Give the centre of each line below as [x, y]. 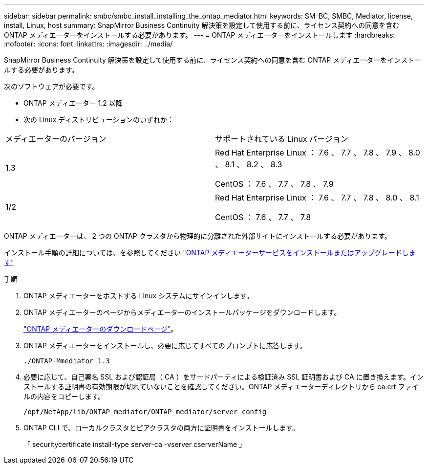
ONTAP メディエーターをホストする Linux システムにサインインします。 [139, 296]
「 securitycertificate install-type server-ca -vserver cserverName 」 [135, 444]
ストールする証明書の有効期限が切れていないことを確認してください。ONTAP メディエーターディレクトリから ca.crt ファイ [221, 387]
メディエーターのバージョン [56, 139]
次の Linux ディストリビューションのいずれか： [99, 120]
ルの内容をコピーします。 [64, 396]
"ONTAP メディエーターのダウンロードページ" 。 [101, 329]
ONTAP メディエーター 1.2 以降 [73, 103]
